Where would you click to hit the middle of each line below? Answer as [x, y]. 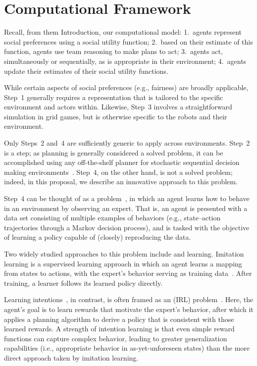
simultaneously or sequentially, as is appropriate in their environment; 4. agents [125, 61]
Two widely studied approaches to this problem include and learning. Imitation [124, 254]
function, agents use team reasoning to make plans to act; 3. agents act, [113, 51]
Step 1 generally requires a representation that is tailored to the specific [114, 97]
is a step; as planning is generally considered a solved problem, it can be [114, 152]
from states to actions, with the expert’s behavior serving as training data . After [128, 273]
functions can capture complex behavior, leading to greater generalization [116, 338]
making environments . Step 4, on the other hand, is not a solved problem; [118, 172]
